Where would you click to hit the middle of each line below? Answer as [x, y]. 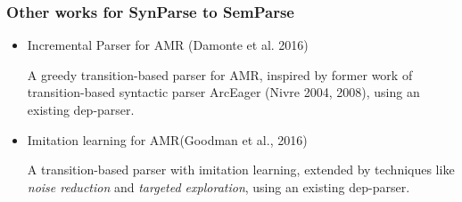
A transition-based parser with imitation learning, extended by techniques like [241, 170]
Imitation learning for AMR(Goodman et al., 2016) [167, 139]
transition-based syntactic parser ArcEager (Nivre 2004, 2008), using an [223, 92]
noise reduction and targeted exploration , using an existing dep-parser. [219, 186]
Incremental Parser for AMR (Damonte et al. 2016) [168, 45]
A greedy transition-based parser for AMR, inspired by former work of [220, 74]
